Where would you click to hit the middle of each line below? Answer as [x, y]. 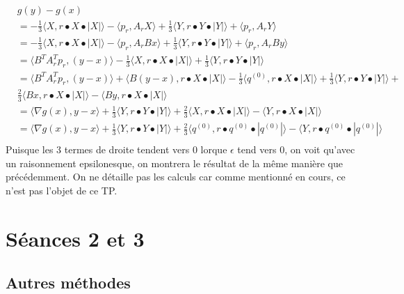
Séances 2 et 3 [75, 238]
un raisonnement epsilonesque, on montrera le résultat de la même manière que [175, 163]
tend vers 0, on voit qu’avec [296, 149]
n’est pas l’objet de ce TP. [62, 190]
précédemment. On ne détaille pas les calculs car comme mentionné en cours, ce [176, 177]
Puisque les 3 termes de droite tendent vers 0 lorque [116, 149]
